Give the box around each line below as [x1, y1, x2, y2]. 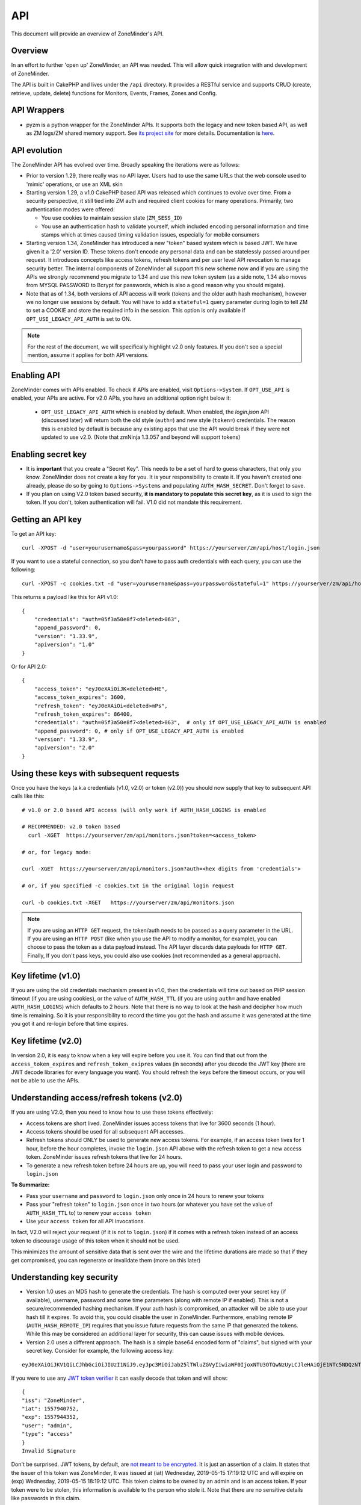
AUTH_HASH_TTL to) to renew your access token [26, 1209, 152, 1216]
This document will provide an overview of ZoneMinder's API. [11, 30, 164, 37]
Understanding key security [11, 1272, 119, 1282]
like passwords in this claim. [11, 1495, 81, 1501]
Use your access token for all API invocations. [26, 1217, 146, 1224]
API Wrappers [11, 105, 64, 116]
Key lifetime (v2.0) [11, 1036, 82, 1046]
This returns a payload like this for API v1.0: [11, 594, 119, 601]
